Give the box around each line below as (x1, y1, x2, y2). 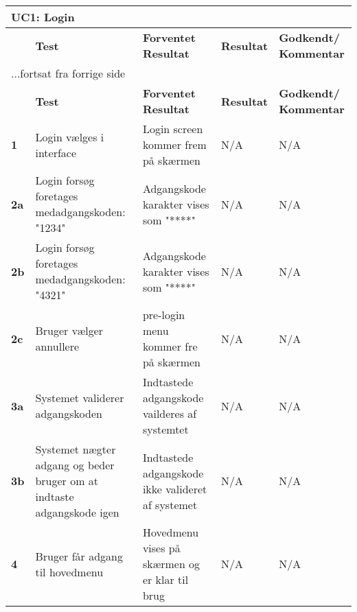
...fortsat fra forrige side (11, 65, 126, 81)
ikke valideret (142, 480, 207, 497)
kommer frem (142, 137, 207, 152)
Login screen (142, 121, 203, 137)
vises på (142, 540, 181, 556)
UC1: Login (11, 9, 75, 25)
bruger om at (35, 473, 99, 489)
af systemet (142, 496, 198, 513)
